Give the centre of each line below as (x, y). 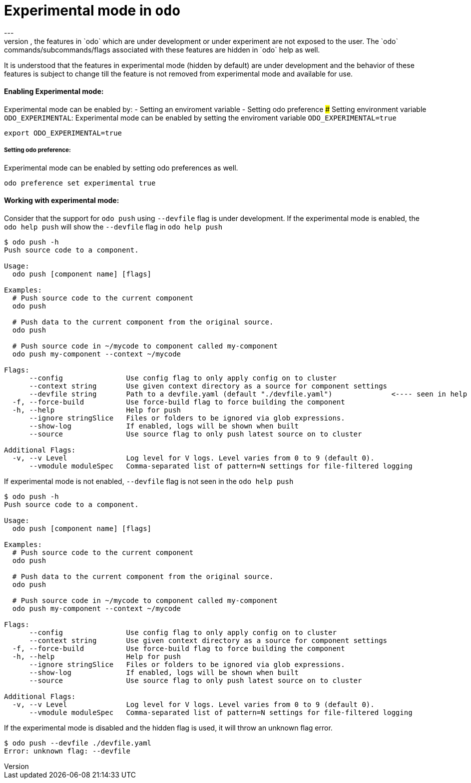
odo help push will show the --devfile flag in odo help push (113, 226)
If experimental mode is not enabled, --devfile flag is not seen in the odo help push (149, 481)
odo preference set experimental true (80, 183)
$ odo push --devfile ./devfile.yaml (78, 743)
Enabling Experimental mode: (54, 91)
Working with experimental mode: (62, 200)
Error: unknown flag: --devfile (67, 751)
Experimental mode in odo (92, 10)
